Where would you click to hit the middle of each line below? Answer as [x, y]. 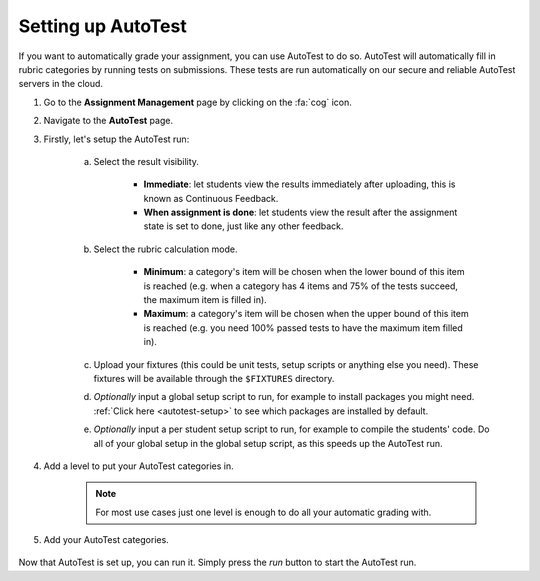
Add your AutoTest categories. [106, 540]
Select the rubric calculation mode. [165, 249]
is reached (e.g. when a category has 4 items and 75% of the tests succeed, [301, 286]
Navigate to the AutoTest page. [108, 121]
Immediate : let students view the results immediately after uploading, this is [299, 184]
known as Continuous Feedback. [211, 198]
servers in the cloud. [61, 84]
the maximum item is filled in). [205, 300]
